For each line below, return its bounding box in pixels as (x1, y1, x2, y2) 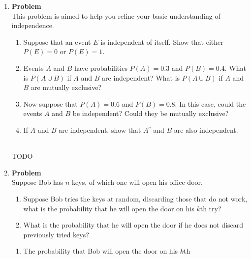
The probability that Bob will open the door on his (23, 246, 178, 256)
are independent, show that (59, 124, 141, 135)
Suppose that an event (23, 36, 91, 47)
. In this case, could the (175, 98, 246, 109)
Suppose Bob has (11, 177, 63, 187)
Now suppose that (23, 98, 78, 109)
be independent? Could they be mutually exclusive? (72, 108, 229, 118)
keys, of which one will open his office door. (72, 177, 203, 187)
